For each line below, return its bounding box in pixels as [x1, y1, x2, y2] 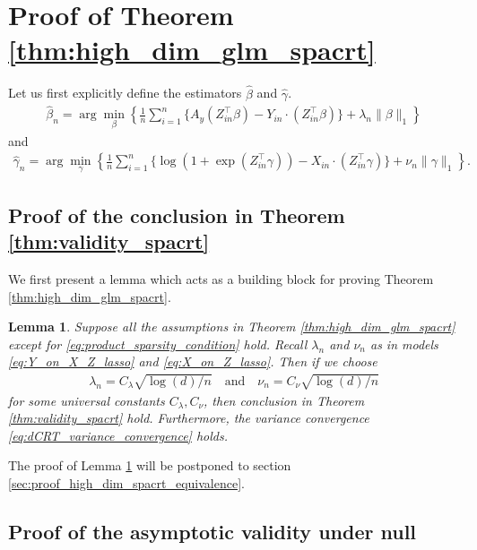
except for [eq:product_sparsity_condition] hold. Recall [8, 334, 308, 353]
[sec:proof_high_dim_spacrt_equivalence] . [8, 473, 245, 492]
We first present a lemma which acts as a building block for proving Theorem [8, 270, 434, 288]
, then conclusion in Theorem [204, 391, 365, 409]
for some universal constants [8, 391, 165, 409]
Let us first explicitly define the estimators [8, 83, 242, 102]
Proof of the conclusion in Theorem [8, 201, 345, 228]
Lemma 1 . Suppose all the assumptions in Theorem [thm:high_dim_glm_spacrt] [8, 317, 455, 336]
